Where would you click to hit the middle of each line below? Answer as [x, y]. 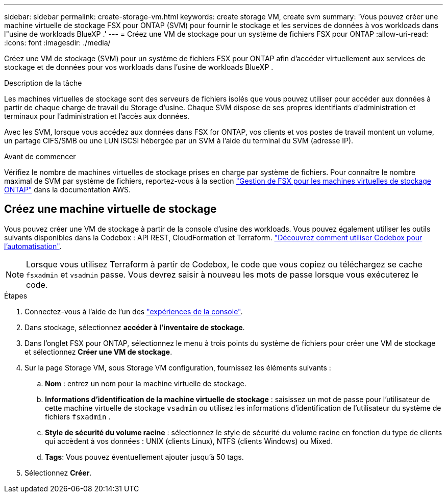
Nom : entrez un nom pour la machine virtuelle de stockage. [146, 383]
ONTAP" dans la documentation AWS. [68, 190]
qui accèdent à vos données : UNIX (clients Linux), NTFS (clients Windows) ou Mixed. [189, 441]
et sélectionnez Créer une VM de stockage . [98, 352]
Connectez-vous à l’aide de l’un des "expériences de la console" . [134, 311]
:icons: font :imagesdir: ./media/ [57, 43]
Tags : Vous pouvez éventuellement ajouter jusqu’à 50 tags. [144, 457]
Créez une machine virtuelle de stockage [110, 209]
